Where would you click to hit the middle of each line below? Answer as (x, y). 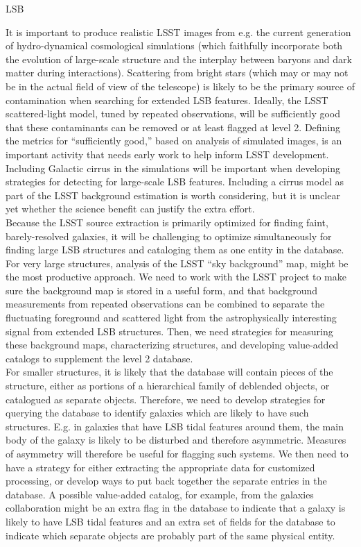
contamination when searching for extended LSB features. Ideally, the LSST (167, 100)
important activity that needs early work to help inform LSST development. (167, 154)
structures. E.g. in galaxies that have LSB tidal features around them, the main (175, 426)
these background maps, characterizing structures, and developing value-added (172, 345)
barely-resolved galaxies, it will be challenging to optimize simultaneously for (169, 236)
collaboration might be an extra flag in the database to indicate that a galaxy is (176, 508)
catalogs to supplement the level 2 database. (99, 358)
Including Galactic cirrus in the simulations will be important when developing (173, 168)
